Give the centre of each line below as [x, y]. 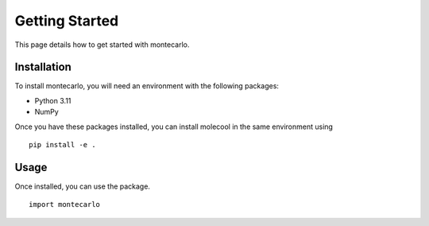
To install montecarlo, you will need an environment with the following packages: [147, 86]
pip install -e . [62, 145]
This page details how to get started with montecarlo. [102, 45]
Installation [43, 67]
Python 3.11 [53, 100]
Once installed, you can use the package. [83, 186]
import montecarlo [65, 205]
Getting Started [67, 21]
